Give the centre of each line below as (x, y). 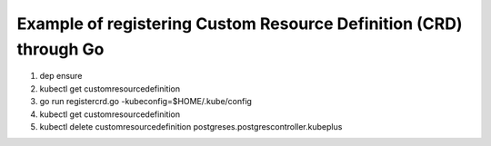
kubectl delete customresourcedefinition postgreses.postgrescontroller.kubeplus (191, 126)
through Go (60, 49)
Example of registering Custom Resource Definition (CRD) (240, 24)
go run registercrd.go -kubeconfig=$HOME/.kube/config (145, 102)
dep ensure (61, 76)
